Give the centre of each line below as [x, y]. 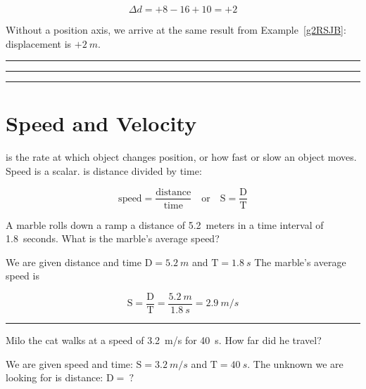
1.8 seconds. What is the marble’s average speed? [113, 238]
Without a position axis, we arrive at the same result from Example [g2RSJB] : [176, 29]
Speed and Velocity [101, 123]
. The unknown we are [295, 363]
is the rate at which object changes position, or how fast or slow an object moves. [181, 157]
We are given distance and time [74, 262]
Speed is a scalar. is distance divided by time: [104, 170]
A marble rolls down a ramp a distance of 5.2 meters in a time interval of [165, 224]
